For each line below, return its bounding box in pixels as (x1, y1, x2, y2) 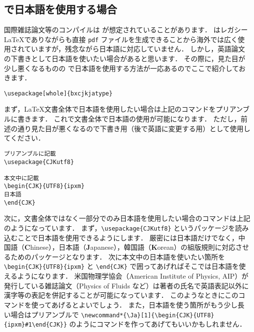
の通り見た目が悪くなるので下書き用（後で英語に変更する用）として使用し (10, 123, 251, 133)
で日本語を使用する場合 (4, 1, 117, 17)
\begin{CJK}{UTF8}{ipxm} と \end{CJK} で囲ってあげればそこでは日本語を (4, 261, 239, 271)
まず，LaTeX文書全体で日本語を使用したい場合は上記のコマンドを (4, 104, 216, 114)
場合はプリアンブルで (10, 309, 79, 319)
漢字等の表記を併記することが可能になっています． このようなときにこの (4, 290, 239, 300)
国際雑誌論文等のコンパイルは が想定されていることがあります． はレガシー (4, 24, 248, 35)
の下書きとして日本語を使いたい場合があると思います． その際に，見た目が (4, 53, 245, 64)
